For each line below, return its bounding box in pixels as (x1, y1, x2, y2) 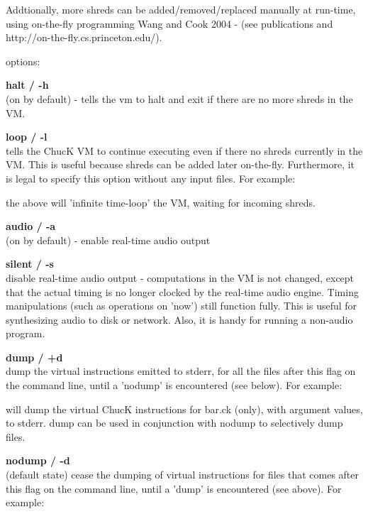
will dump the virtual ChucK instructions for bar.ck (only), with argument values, (6, 401, 363, 416)
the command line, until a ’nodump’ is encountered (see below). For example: (6, 378, 342, 393)
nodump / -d (6, 453, 70, 468)
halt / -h (6, 77, 49, 92)
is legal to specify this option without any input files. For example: (6, 170, 296, 185)
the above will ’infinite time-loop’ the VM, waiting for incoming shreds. (6, 195, 316, 209)
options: (6, 53, 40, 68)
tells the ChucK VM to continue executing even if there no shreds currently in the (6, 143, 363, 158)
